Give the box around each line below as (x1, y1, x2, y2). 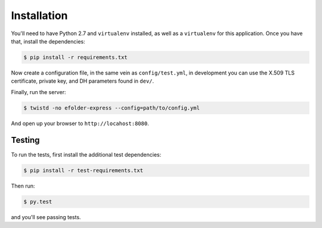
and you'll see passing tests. (11, 213, 81, 220)
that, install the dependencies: (11, 38, 86, 45)
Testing (11, 135, 40, 145)
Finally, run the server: (11, 88, 66, 95)
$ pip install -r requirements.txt (23, 54, 128, 61)
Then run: (11, 182, 35, 189)
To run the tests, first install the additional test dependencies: (11, 151, 162, 158)
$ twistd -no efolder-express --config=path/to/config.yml (23, 104, 200, 111)
